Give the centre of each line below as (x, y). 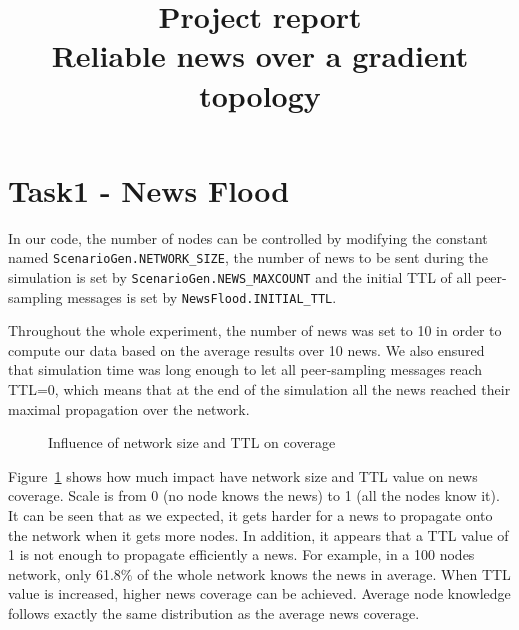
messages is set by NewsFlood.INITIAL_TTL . (202, 296)
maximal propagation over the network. (129, 408)
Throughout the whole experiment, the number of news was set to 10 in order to (255, 330)
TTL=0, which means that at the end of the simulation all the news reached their (259, 389)
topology (260, 94)
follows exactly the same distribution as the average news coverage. (214, 612)
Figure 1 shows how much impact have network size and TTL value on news (243, 475)
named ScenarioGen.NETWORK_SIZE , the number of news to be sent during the (248, 257)
